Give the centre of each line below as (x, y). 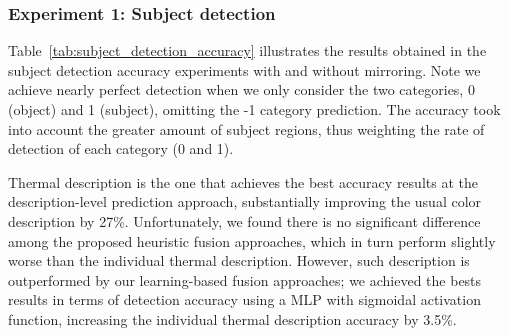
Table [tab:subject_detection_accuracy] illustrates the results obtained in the (247, 50)
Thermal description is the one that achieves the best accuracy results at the (243, 181)
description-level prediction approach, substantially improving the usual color (245, 201)
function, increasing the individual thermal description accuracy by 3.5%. (232, 318)
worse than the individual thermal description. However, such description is (239, 260)
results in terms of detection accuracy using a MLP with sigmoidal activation (244, 299)
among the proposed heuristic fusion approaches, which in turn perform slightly (252, 240)
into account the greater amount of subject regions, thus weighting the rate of (246, 128)
